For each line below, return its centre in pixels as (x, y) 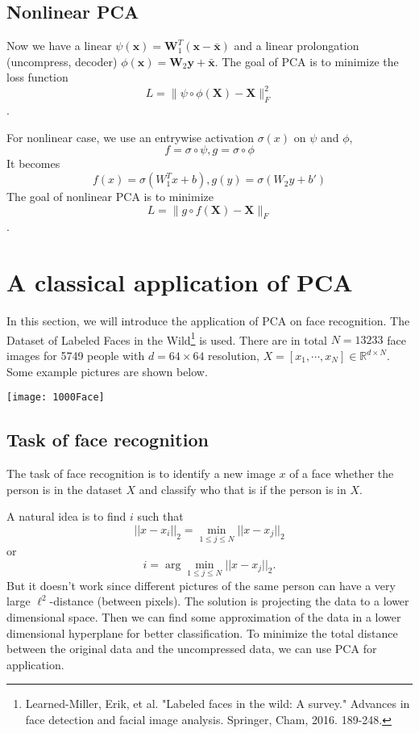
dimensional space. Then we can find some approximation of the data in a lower (204, 617)
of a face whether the (342, 473)
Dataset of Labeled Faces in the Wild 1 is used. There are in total (167, 338)
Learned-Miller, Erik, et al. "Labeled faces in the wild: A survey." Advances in (218, 704)
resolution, (234, 356)
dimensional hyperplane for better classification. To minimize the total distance (202, 632)
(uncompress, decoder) (62, 61)
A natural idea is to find (66, 516)
